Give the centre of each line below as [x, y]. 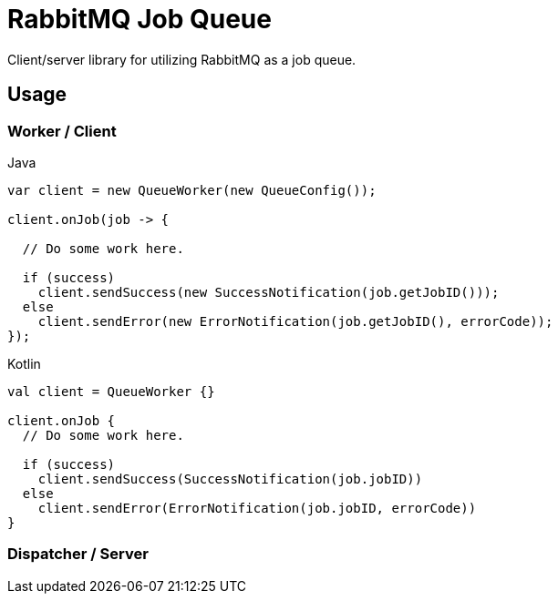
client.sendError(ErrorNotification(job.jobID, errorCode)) [257, 508]
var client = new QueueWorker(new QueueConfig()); [192, 190]
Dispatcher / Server [78, 554]
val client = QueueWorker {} [111, 391]
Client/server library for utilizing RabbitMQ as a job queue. [182, 59]
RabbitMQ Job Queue [139, 19]
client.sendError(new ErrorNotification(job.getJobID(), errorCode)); [295, 321]
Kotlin [24, 363]
